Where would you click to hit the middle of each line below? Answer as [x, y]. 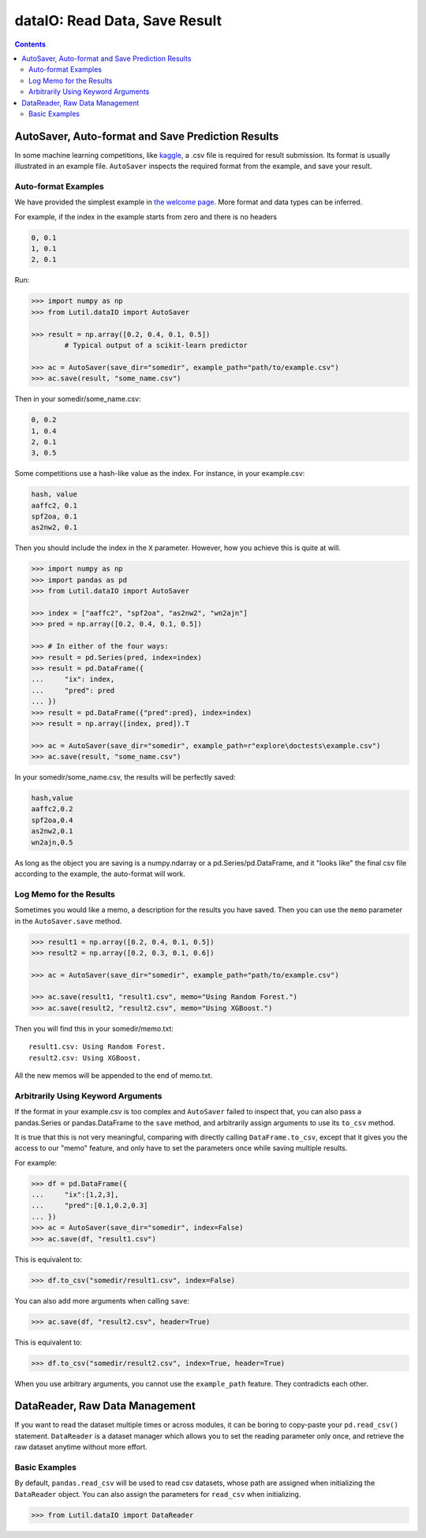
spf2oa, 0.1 [54, 516]
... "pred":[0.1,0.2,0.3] [90, 1206]
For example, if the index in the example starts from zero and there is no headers [146, 216]
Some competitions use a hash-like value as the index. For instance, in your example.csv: [160, 473]
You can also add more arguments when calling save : [102, 1300]
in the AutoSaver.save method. [68, 921]
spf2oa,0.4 [52, 820]
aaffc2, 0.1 [54, 505]
